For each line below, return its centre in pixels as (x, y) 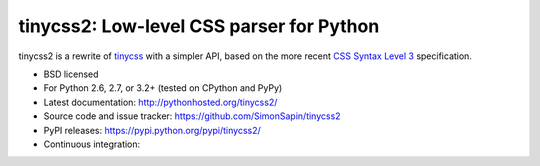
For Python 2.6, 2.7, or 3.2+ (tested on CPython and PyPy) (163, 88)
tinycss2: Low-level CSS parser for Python (199, 26)
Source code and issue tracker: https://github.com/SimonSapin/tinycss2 (192, 116)
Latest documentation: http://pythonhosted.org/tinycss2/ (160, 102)
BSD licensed (71, 74)
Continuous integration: (92, 144)
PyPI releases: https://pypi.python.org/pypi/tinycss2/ (152, 130)
